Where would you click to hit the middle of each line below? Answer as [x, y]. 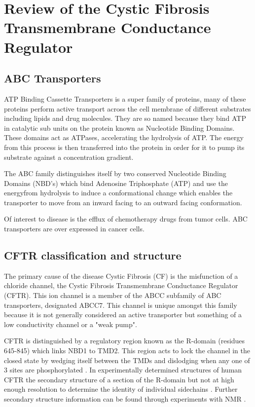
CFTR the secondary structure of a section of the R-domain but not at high [119, 379]
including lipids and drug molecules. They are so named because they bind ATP [125, 118]
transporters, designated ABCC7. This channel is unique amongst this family [121, 305]
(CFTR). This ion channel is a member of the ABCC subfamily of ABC [113, 295]
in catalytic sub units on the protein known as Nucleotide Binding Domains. [119, 128]
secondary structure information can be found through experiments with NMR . [125, 399]
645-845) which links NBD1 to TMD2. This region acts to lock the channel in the [127, 351]
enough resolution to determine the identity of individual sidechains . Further [121, 389]
